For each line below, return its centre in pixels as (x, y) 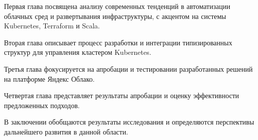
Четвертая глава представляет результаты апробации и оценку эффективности (122, 95)
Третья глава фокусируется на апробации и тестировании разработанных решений (129, 69)
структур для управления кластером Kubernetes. (78, 52)
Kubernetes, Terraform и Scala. (52, 26)
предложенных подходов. (42, 105)
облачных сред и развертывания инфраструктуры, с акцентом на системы (115, 16)
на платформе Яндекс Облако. (49, 78)
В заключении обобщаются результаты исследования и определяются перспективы (129, 122)
